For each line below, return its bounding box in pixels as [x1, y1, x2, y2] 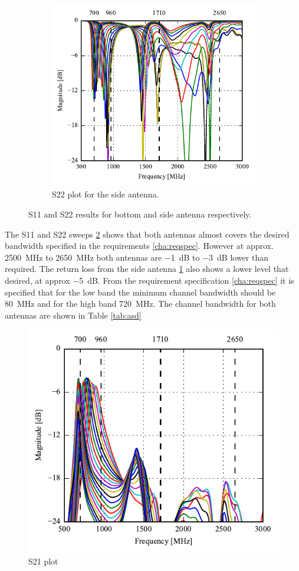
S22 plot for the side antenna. [52, 188, 159, 200]
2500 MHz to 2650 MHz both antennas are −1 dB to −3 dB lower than [5, 251, 268, 263]
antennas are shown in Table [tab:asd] [5, 309, 142, 321]
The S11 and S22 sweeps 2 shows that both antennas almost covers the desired [5, 228, 290, 240]
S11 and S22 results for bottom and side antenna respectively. [28, 208, 252, 220]
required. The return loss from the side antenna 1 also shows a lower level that [5, 262, 289, 275]
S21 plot [28, 555, 58, 567]
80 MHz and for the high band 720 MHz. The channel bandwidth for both [5, 297, 276, 310]
